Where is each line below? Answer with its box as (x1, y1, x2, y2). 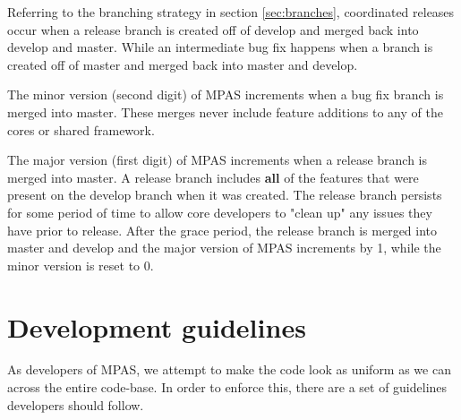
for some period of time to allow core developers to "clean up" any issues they (7, 202, 432, 221)
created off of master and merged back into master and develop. (7, 55, 358, 73)
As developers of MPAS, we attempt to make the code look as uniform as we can (7, 360, 451, 379)
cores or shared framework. (7, 120, 155, 139)
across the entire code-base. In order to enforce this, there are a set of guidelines (7, 378, 448, 397)
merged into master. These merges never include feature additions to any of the (7, 102, 443, 121)
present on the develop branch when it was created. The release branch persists (7, 185, 442, 204)
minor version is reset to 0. (7, 255, 154, 274)
